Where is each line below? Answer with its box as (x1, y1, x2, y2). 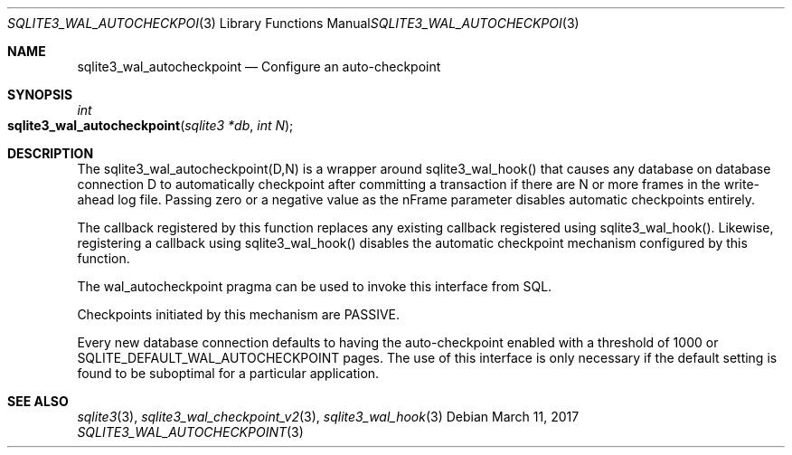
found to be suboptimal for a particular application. (77, 365, 380, 381)
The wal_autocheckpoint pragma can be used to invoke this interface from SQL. (77, 279, 552, 294)
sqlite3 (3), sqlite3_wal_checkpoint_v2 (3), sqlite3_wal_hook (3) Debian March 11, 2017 (77, 409, 580, 424)
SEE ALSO (7, 393, 69, 409)
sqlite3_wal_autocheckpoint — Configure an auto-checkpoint (77, 59, 441, 74)
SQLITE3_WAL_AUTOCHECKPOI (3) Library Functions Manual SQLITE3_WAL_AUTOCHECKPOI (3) (7, 15, 580, 31)
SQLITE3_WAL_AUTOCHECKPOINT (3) (77, 424, 304, 440)
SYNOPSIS (7, 87, 73, 102)
